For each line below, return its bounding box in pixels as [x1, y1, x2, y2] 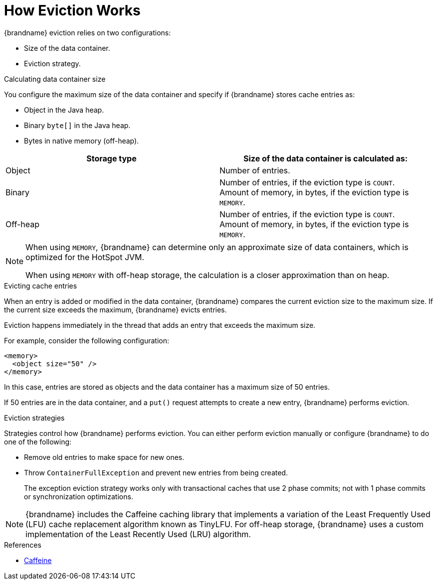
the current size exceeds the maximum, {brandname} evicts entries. [4, 305, 227, 314]
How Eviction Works [4, 2, 141, 19]
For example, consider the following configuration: [4, 336, 170, 345]
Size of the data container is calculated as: [243, 153, 408, 163]
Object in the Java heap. [24, 105, 104, 114]
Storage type [86, 153, 137, 163]
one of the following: [4, 437, 72, 446]
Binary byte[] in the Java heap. [24, 121, 131, 130]
